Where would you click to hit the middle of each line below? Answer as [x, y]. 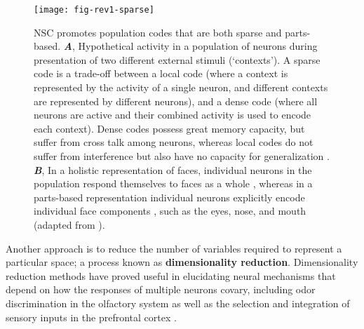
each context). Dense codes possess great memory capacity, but [169, 128]
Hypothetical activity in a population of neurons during [198, 46]
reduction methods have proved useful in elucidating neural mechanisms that [171, 275]
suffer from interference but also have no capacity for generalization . [182, 156]
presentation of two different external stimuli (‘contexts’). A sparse [177, 59]
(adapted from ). [69, 224]
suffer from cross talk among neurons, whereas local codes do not [174, 142]
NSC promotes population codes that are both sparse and [158, 32]
